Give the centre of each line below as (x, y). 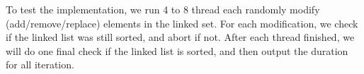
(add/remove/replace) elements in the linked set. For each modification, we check (182, 23)
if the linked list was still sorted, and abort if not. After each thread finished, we (180, 37)
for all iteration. (40, 64)
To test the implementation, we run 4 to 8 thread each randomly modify (163, 9)
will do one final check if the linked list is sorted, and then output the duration (177, 50)
